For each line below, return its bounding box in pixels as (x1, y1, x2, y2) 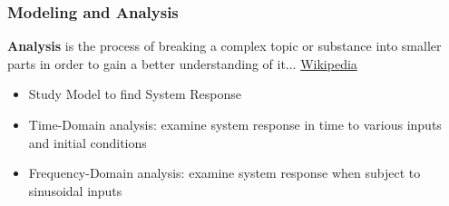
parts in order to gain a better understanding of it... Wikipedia (7, 54, 357, 73)
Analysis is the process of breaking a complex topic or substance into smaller (7, 36, 442, 55)
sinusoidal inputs (28, 181, 122, 200)
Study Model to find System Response (28, 84, 241, 103)
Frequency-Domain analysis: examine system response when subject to (28, 163, 421, 182)
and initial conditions (28, 132, 147, 152)
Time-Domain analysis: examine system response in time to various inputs (28, 115, 442, 133)
